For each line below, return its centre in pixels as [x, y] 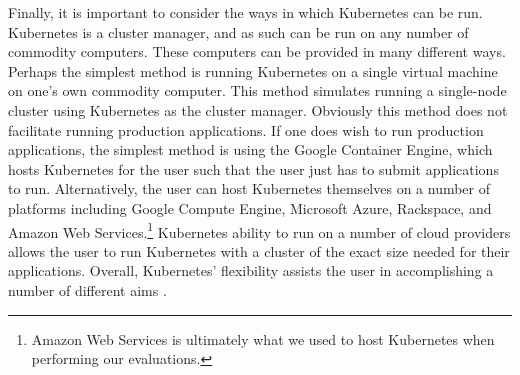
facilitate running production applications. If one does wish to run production [246, 129]
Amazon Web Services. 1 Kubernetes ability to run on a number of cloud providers [259, 230]
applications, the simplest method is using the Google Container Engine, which [250, 149]
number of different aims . [87, 289]
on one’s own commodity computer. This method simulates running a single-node [257, 90]
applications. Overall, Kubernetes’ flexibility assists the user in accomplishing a [251, 270]
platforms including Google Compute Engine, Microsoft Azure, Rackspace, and [250, 207]
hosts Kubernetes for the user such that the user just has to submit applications [253, 168]
